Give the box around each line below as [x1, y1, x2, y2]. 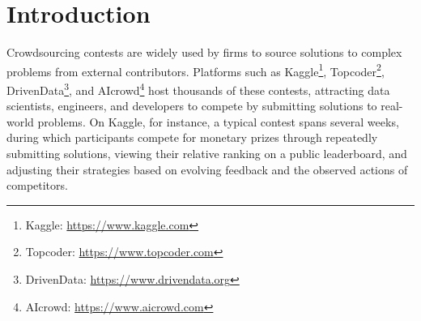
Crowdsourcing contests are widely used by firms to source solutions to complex [6, 44, 402, 61]
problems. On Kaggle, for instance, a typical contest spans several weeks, [37, 113, 399, 130]
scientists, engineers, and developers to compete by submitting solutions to [6, 97, 377, 114]
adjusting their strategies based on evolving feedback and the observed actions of [6, 160, 408, 178]
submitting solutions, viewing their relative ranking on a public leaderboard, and [6, 145, 407, 161]
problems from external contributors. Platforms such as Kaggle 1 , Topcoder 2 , [6, 60, 385, 79]
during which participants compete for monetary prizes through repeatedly [6, 129, 378, 146]
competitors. [6, 177, 68, 194]
